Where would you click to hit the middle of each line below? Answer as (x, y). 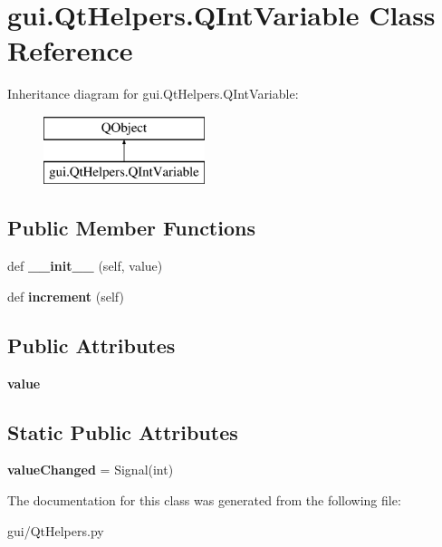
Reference (70, 50)
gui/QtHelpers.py (56, 530)
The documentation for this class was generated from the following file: (204, 500)
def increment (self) (66, 296)
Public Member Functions (131, 228)
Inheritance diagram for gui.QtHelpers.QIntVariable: (153, 94)
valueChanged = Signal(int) (91, 470)
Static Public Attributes (123, 432)
